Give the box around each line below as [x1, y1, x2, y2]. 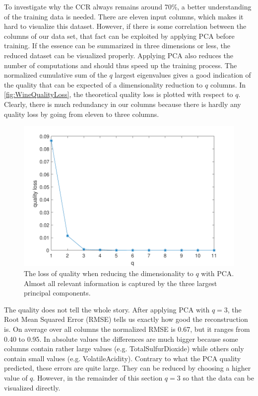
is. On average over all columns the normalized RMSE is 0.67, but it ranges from [4, 324, 250, 334]
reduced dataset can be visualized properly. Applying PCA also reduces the [4, 50, 233, 60]
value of [4, 373, 28, 383]
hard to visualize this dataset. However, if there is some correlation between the [4, 21, 247, 31]
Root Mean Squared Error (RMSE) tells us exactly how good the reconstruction [4, 314, 248, 324]
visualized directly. [4, 382, 61, 393]
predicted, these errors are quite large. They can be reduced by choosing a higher [4, 363, 251, 373]
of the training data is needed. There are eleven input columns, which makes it [4, 11, 244, 21]
